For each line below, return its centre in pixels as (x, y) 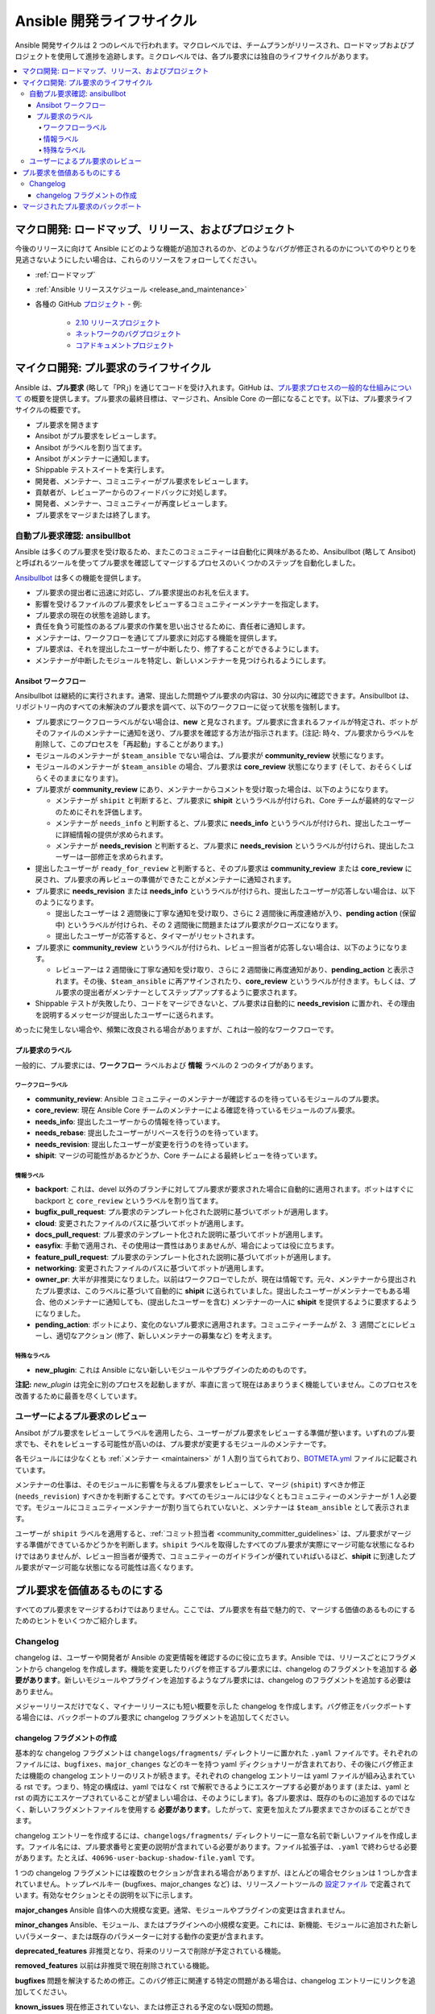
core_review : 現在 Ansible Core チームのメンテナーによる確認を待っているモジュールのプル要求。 (197, 1110)
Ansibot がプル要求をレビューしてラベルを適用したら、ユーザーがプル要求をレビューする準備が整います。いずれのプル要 (215, 1432)
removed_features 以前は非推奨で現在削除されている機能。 (114, 1966)
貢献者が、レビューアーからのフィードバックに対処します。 (133, 492)
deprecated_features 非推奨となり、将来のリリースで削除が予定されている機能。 (150, 1951)
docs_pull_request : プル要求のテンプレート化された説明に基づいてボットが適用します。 (181, 1234)
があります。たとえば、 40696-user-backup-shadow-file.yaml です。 (137, 1858)
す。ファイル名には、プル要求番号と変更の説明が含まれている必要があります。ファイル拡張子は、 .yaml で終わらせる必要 (216, 1846)
